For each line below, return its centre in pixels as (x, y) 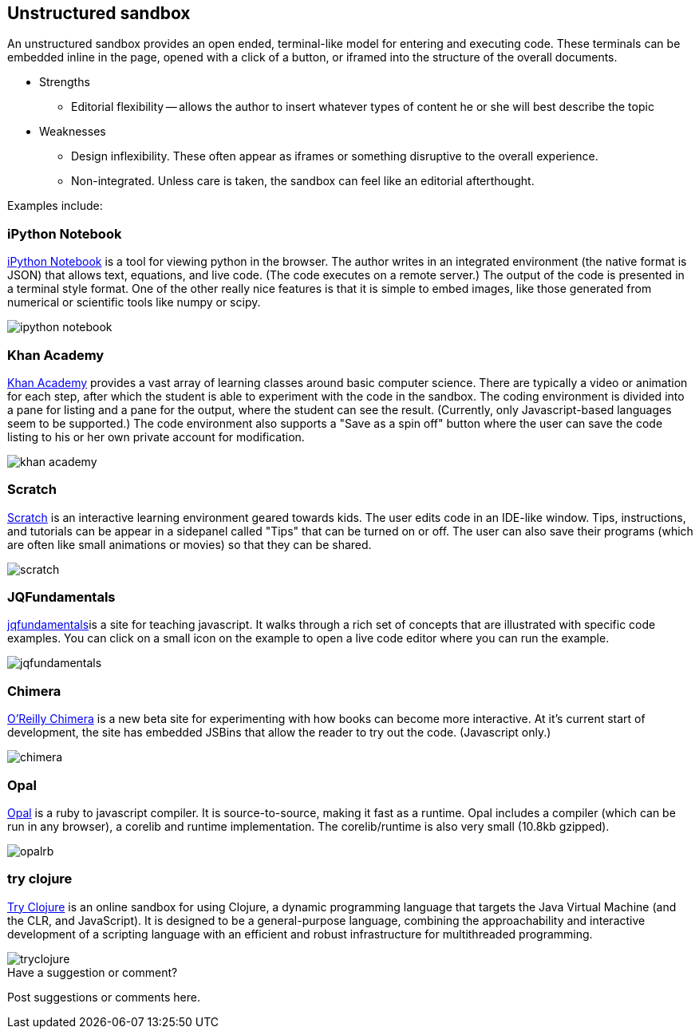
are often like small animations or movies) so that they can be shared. (190, 544)
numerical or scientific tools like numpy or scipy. (134, 302)
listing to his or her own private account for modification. (156, 437)
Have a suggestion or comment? (93, 972)
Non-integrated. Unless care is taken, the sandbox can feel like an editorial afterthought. (303, 181)
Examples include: (55, 206)
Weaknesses (73, 132)
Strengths (65, 82)
